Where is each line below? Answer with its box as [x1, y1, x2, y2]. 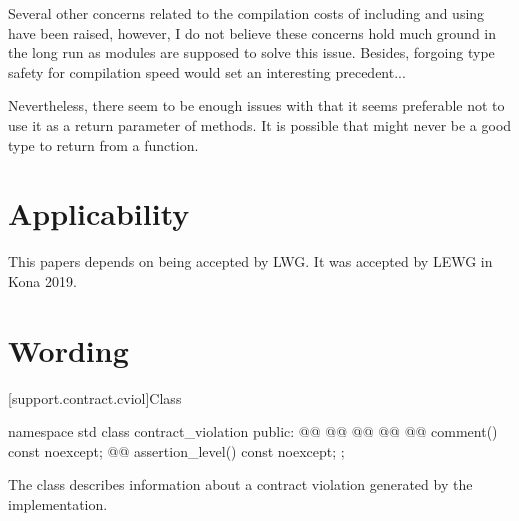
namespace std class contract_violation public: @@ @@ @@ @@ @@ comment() [8, 421, 498, 442]
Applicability [8, 193, 190, 234]
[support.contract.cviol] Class [8, 387, 182, 408]
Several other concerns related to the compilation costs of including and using [8, 3, 485, 23]
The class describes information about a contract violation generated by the [8, 474, 473, 495]
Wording [8, 329, 129, 370]
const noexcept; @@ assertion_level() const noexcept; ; [8, 440, 345, 461]
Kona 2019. [8, 270, 77, 291]
